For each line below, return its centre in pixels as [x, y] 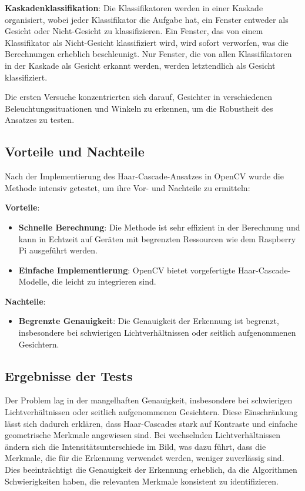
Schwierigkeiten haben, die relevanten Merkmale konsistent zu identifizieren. [142, 481]
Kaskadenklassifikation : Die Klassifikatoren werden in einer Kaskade [134, 8]
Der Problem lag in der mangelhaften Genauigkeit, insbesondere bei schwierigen [149, 400]
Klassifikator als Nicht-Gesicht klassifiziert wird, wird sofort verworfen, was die [147, 42]
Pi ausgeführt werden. [58, 250]
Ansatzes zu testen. [40, 120]
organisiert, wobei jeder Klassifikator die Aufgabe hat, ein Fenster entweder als [147, 19]
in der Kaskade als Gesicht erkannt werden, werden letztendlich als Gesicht [140, 65]
